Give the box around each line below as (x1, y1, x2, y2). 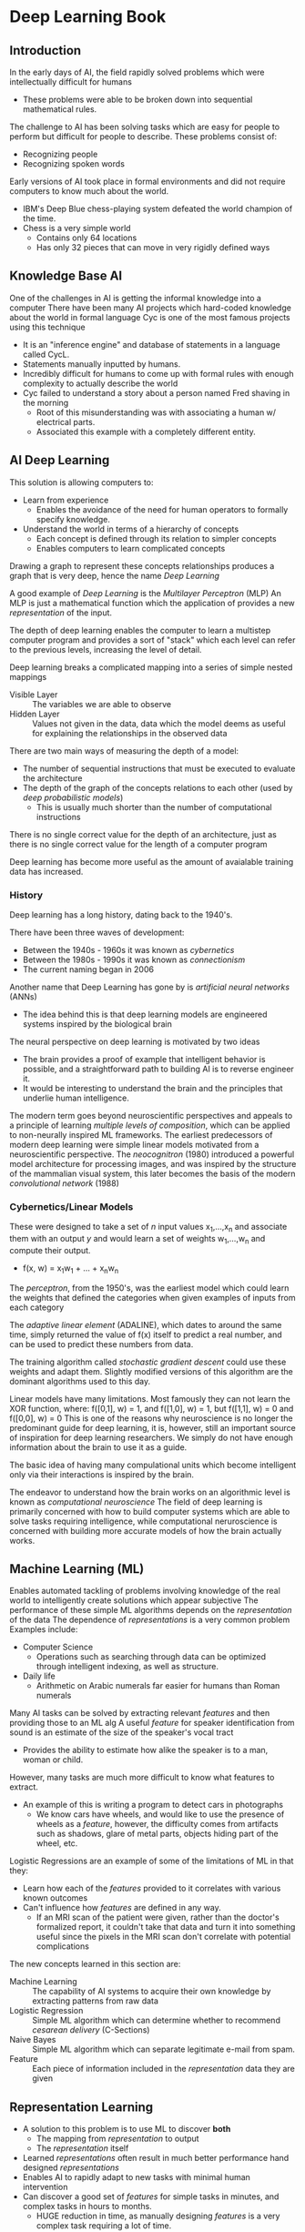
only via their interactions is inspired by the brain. (9, 1468, 194, 1480)
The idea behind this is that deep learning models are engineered (22, 1009, 268, 1020)
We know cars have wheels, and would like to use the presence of (36, 1809, 285, 1820)
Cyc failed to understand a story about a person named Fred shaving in (22, 387, 290, 398)
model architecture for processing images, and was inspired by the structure (9, 1158, 297, 1169)
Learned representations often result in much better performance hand (22, 2153, 290, 2164)
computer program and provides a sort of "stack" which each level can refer (9, 634, 296, 645)
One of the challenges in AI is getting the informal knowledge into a (9, 292, 262, 303)
